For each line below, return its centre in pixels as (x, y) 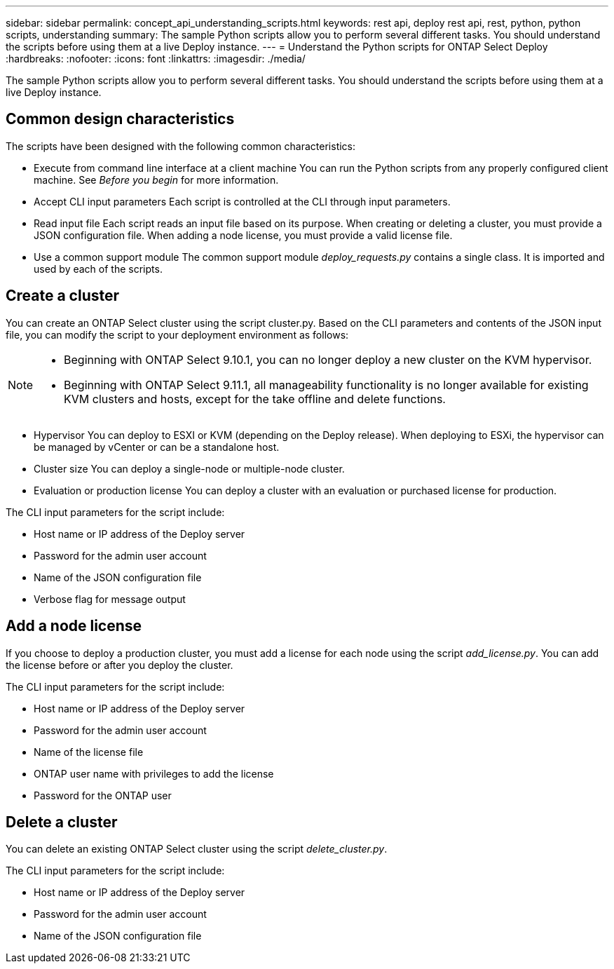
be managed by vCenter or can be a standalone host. (157, 447)
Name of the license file (89, 752)
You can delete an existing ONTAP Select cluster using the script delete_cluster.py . (197, 849)
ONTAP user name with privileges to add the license (154, 773)
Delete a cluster (62, 822)
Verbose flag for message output (110, 599)
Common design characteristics (120, 119)
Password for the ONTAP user (103, 795)
